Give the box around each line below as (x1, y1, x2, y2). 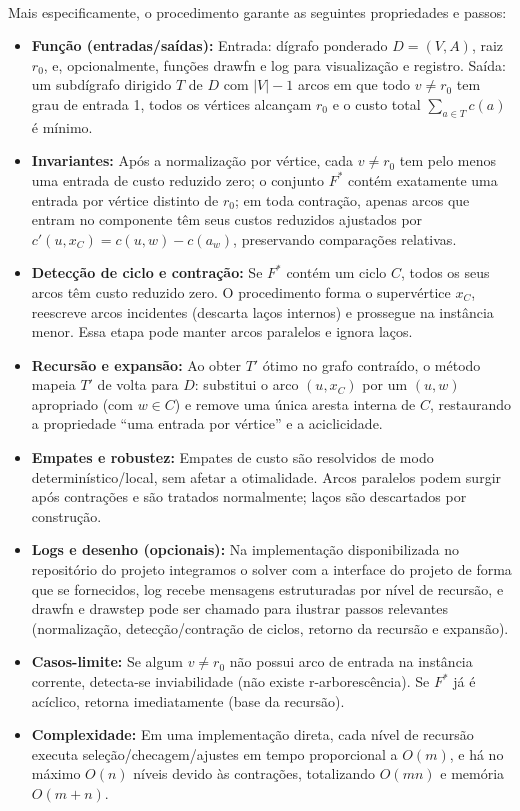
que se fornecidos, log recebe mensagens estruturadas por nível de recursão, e (31, 578, 504, 599)
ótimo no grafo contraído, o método (262, 354, 481, 375)
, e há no (449, 743, 504, 764)
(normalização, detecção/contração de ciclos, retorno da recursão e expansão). (31, 617, 509, 638)
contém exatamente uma (348, 169, 498, 190)
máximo (31, 763, 81, 784)
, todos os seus (401, 262, 490, 283)
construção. (31, 505, 102, 526)
